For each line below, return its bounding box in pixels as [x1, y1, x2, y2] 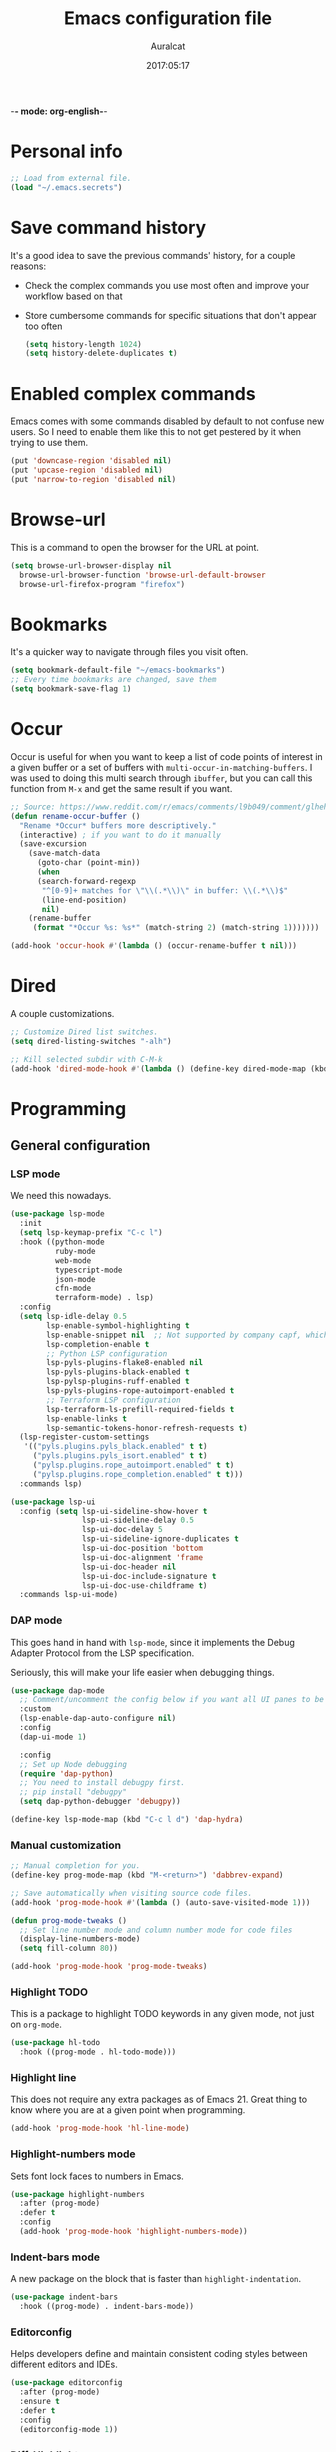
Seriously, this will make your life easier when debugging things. [10, 1666, 275, 1678]
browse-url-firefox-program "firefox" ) [19, 579, 186, 589]
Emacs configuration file [63, 7, 273, 30]
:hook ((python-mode [19, 1237, 105, 1247]
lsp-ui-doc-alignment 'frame [81, 1552, 203, 1562]
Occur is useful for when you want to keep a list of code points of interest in [10, 750, 323, 762]
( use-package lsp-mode [10, 1209, 105, 1219]
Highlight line [10, 2071, 77, 2085]
